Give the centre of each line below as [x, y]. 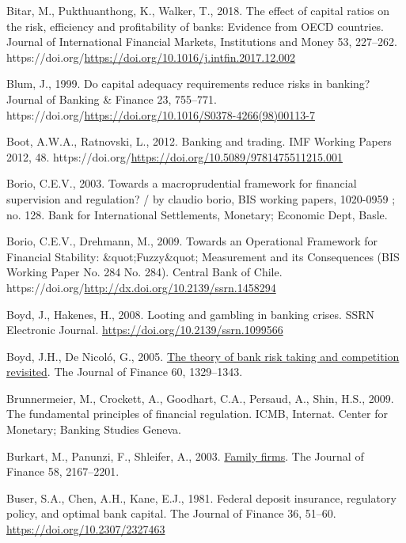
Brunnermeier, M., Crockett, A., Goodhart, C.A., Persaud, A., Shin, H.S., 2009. [200, 398]
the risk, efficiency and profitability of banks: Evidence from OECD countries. [195, 26]
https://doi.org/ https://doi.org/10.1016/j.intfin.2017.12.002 [151, 57]
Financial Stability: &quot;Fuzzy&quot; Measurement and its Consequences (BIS [203, 256]
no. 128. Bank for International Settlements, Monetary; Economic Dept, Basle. [197, 214]
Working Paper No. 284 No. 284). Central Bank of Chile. [144, 272]
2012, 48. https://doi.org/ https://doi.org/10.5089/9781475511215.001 [175, 156]
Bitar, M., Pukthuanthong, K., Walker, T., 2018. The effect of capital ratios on [198, 10]
